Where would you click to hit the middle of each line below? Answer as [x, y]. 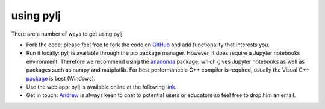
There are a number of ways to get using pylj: [67, 34]
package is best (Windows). [61, 78]
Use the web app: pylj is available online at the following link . [101, 87]
